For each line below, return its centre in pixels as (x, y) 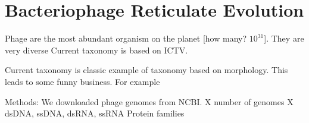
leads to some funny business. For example (82, 81)
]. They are (284, 38)
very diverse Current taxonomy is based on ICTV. (96, 50)
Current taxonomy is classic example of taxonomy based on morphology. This (146, 70)
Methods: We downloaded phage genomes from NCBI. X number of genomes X (149, 101)
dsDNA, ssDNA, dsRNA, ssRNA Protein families (95, 113)
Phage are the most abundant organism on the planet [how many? (126, 38)
